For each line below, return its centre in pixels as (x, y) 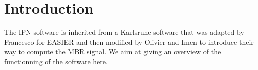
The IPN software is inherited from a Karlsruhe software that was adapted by (124, 32)
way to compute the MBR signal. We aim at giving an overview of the (113, 52)
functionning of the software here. (56, 61)
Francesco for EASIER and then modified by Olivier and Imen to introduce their (129, 42)
